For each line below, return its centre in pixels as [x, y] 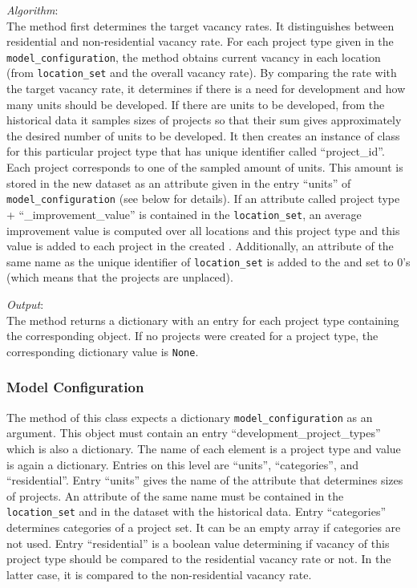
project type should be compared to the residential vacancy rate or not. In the [199, 559]
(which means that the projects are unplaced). [120, 277]
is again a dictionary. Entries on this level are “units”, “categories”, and [183, 464]
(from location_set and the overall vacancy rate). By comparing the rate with [202, 73]
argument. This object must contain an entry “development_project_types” [194, 433]
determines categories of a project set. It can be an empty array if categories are [204, 527]
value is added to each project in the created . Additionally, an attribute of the [200, 246]
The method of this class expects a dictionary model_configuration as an [190, 417]
